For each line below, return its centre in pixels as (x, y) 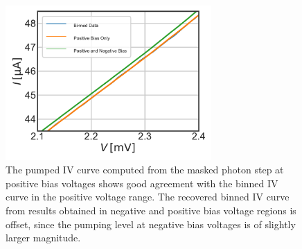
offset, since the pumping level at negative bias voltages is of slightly (151, 224)
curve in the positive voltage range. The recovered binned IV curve (148, 197)
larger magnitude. (43, 238)
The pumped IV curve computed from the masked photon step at (145, 170)
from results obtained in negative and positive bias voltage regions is (151, 210)
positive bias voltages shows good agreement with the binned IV (142, 183)
